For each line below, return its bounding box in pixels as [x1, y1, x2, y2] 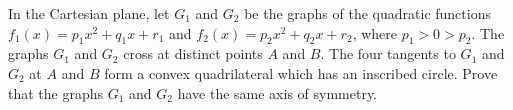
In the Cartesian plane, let [8, 3, 170, 23]
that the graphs [8, 82, 104, 103]
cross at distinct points [123, 43, 263, 64]
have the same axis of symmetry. [177, 82, 378, 103]
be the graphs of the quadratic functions [244, 3, 491, 23]
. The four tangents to [320, 43, 456, 64]
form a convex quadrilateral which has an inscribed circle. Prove [104, 62, 498, 83]
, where [352, 22, 397, 43]
